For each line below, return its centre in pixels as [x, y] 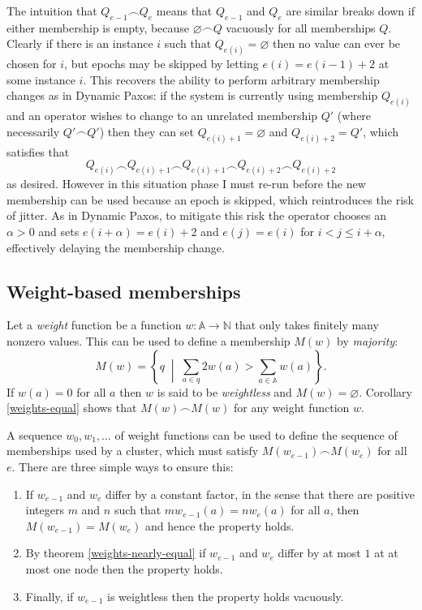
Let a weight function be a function [94, 325]
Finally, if [50, 596]
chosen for [32, 64]
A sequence [34, 434]
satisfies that [38, 151]
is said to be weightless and [224, 391]
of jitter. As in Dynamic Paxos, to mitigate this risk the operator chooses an [197, 215]
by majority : [368, 340]
